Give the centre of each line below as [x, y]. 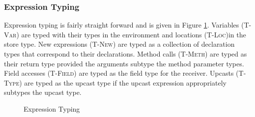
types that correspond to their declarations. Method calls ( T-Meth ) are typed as [126, 54]
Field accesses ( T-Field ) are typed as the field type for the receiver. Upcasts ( [121, 73]
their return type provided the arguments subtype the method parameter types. [124, 63]
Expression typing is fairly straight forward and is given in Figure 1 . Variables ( [124, 25]
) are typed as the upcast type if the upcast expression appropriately [123, 82]
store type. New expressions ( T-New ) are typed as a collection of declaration [119, 44]
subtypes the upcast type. [43, 92]
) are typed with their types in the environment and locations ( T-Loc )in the [131, 34]
